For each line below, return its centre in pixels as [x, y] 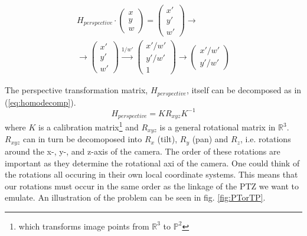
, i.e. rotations [265, 139]
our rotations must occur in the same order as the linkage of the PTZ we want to [152, 186]
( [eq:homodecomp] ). [40, 102]
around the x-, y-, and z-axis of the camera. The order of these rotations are [143, 151]
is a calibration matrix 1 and [89, 126]
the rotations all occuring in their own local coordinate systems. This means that [151, 174]
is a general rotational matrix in [218, 127]
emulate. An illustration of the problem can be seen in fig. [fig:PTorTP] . [135, 197]
